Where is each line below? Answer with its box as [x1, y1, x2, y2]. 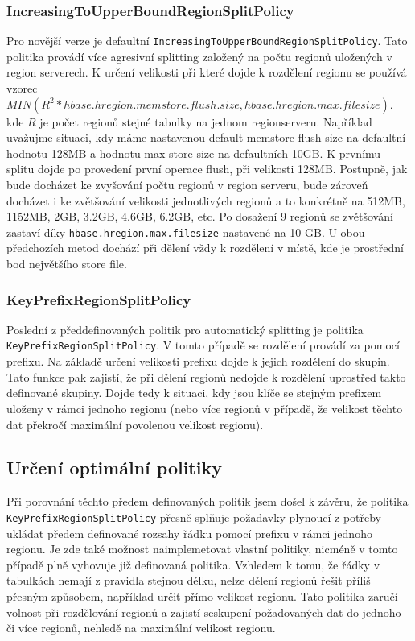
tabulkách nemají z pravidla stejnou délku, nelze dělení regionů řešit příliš [6, 572, 371, 589]
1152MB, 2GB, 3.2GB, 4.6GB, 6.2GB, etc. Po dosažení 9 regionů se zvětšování [6, 208, 393, 225]
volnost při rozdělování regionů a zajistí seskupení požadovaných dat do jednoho [6, 603, 401, 620]
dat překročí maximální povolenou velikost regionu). [6, 416, 264, 432]
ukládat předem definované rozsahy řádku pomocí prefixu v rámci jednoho [6, 524, 372, 541]
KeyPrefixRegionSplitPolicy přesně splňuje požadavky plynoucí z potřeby [6, 508, 382, 525]
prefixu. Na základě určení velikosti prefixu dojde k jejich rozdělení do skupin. [6, 353, 390, 370]
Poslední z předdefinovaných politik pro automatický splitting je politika [6, 320, 364, 337]
